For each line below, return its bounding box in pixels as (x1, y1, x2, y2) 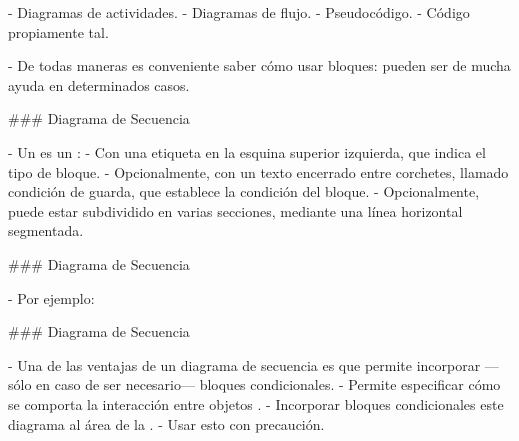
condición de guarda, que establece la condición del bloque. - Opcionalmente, (8, 181, 480, 202)
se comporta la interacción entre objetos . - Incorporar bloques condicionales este (8, 393, 504, 414)
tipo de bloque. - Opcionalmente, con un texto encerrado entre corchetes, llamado (8, 161, 509, 182)
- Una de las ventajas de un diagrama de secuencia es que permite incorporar (8, 354, 481, 375)
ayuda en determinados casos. (8, 74, 190, 95)
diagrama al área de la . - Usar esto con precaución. (8, 413, 325, 434)
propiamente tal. (8, 21, 109, 42)
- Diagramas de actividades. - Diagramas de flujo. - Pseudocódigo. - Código (8, 2, 470, 22)
